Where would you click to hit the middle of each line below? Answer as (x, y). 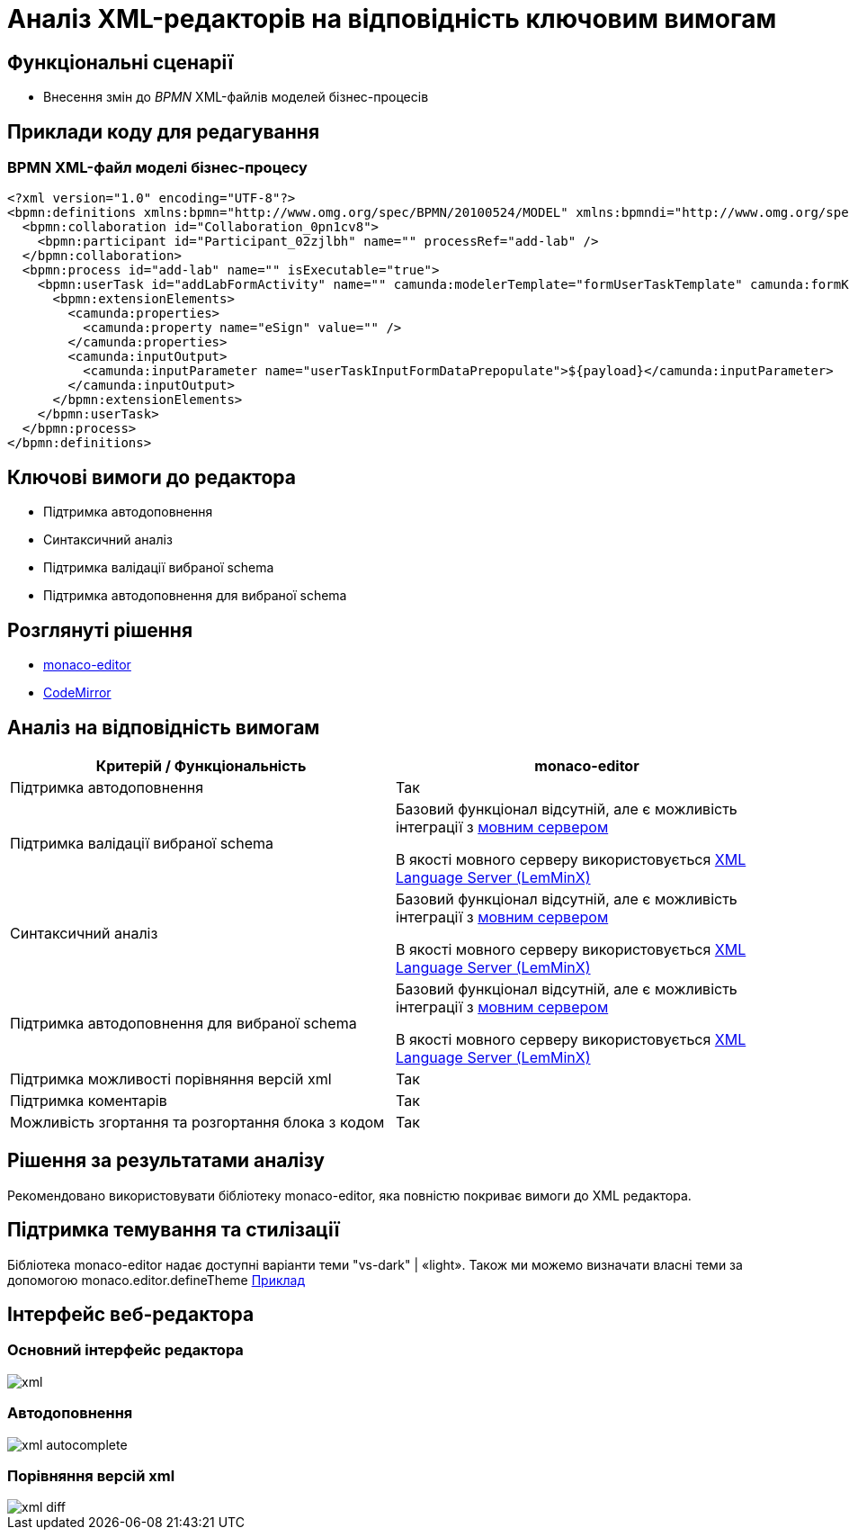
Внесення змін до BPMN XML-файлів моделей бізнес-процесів (236, 97)
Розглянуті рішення (100, 630)
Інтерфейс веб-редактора (131, 1315)
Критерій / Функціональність (201, 765)
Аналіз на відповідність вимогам (164, 727)
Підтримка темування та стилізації (174, 1230)
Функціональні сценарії (121, 62)
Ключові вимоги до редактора (152, 477)
